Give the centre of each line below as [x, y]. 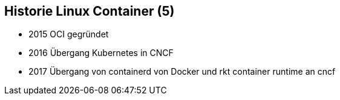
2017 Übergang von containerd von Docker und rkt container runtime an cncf [182, 72]
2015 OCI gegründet [69, 34]
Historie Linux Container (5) [90, 11]
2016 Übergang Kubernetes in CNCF [101, 53]
